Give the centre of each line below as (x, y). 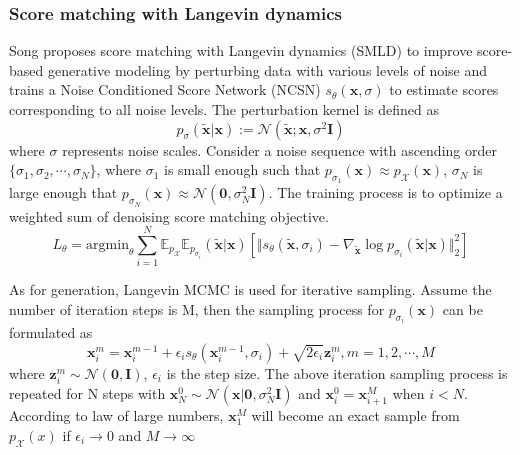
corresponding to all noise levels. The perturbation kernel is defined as (224, 109)
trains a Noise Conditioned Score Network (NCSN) (165, 89)
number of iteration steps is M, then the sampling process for (197, 308)
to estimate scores (444, 89)
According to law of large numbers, (116, 415)
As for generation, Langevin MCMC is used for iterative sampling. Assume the (250, 289)
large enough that (63, 192)
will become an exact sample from (355, 415)
